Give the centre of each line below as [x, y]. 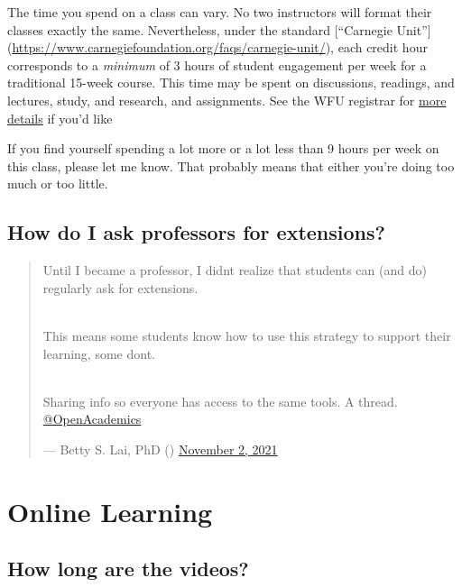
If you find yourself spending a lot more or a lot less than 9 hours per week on [223, 148]
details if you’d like [60, 118]
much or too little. [58, 183]
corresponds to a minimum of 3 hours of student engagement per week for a [217, 64]
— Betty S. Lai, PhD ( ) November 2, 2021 [160, 449]
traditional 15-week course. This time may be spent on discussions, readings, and [231, 83]
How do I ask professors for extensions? [196, 232]
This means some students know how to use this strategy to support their [247, 335]
